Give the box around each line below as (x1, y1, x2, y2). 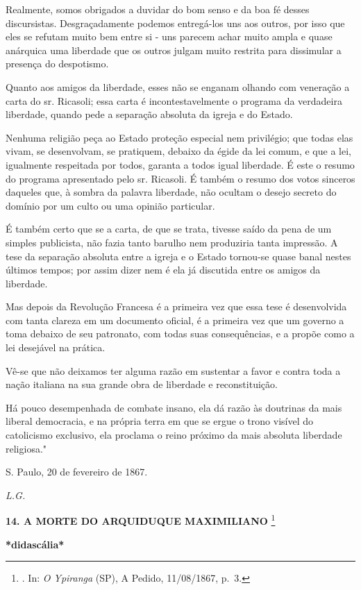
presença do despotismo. (6, 56, 109, 71)
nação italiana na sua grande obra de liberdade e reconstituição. (6, 377, 278, 391)
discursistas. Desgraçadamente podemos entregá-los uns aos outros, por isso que (6, 15, 345, 30)
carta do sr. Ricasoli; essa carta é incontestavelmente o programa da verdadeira (6, 93, 342, 108)
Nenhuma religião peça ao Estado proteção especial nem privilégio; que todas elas (6, 130, 353, 144)
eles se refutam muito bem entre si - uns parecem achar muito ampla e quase (6, 29, 333, 44)
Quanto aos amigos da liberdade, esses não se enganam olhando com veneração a (6, 79, 350, 94)
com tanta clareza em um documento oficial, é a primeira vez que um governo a (6, 312, 344, 327)
